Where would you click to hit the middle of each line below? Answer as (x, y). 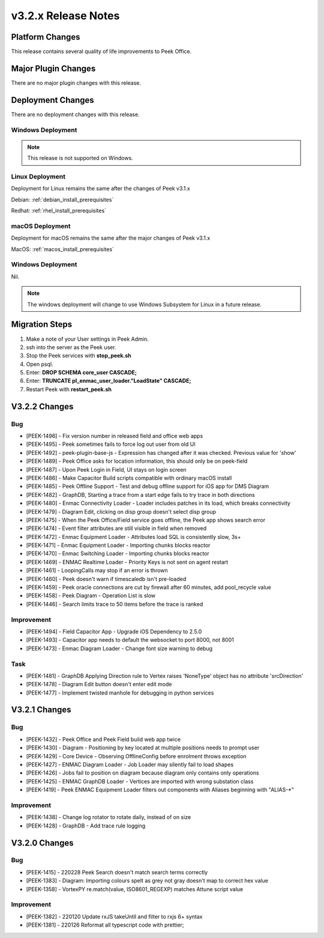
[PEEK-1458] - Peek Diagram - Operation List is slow (91, 595)
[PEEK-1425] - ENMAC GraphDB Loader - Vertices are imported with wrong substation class (140, 781)
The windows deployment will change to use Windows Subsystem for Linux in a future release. (145, 304)
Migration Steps (42, 324)
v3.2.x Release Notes (65, 16)
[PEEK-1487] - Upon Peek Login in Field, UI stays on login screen (106, 469)
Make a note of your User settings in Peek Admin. (88, 339)
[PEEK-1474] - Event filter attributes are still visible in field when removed (116, 528)
